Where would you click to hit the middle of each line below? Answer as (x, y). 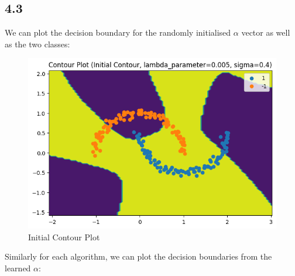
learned (18, 268)
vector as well (266, 32)
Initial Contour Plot (64, 237)
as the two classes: (37, 44)
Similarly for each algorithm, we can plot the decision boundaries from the (138, 256)
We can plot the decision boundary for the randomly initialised (118, 32)
